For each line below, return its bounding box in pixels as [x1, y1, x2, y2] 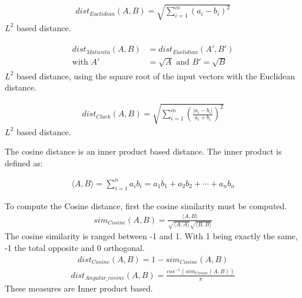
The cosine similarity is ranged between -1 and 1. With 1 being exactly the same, [5, 230, 298, 242]
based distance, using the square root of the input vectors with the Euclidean [16, 69, 296, 82]
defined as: [5, 156, 43, 169]
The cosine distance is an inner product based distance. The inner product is [5, 145, 282, 158]
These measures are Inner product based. [5, 282, 153, 294]
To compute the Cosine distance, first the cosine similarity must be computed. [5, 199, 287, 212]
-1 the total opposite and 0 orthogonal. [5, 241, 145, 253]
